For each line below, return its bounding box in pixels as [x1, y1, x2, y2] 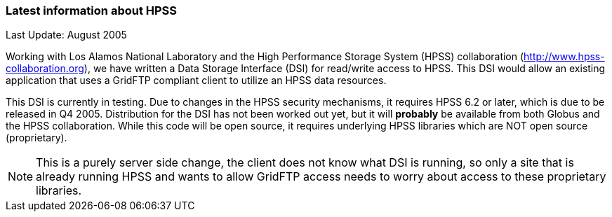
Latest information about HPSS [6, 3, 178, 17]
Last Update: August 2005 [6, 29, 127, 41]
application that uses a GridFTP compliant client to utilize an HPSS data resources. [6, 74, 387, 87]
